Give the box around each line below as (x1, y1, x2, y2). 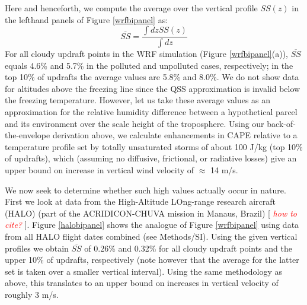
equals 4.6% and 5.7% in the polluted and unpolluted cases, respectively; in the (5, 59, 293, 71)
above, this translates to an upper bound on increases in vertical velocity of (5, 277, 279, 289)
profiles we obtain (5, 242, 69, 254)
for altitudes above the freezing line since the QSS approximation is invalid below (5, 82, 300, 94)
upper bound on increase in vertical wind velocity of (5, 164, 194, 176)
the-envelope (5, 129, 50, 141)
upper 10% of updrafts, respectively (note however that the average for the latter (5, 253, 299, 266)
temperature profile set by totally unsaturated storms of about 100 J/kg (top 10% (5, 140, 303, 152)
